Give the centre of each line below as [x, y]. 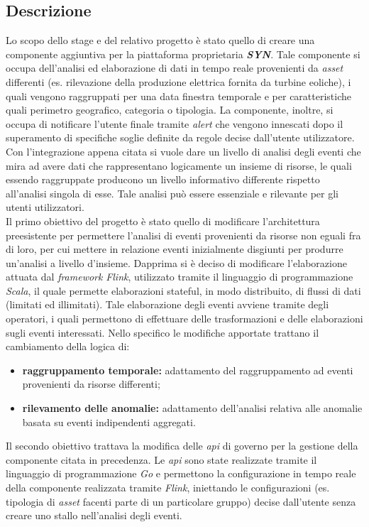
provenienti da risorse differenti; [91, 384]
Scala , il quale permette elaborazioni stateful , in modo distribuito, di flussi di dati [183, 290]
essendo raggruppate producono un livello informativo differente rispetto [163, 179]
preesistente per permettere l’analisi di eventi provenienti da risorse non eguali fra [183, 235]
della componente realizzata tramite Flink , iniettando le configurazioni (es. [168, 488]
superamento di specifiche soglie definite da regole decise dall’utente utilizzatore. [180, 137]
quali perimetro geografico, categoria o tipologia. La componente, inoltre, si [170, 110]
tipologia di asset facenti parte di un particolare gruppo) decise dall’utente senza [181, 501]
